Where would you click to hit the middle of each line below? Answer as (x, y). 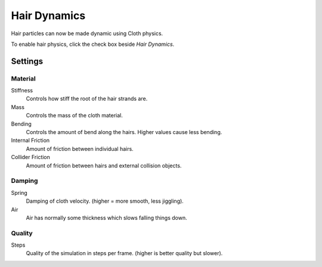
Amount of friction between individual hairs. (80, 148)
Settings (27, 61)
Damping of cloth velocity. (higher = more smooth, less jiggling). (105, 201)
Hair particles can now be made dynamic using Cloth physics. (87, 33)
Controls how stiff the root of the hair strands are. (87, 99)
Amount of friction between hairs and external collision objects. (104, 165)
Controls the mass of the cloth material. (75, 116)
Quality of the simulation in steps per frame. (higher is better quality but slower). (124, 253)
